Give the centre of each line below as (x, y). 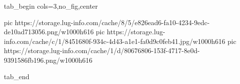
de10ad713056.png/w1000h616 (49, 32)
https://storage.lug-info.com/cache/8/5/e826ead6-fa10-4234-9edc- (112, 22)
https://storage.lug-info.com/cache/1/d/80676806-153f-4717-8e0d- (102, 50)
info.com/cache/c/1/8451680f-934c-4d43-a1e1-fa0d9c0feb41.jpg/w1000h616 (115, 41)
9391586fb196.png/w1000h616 (48, 60)
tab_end (17, 76)
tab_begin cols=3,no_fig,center (51, 6)
